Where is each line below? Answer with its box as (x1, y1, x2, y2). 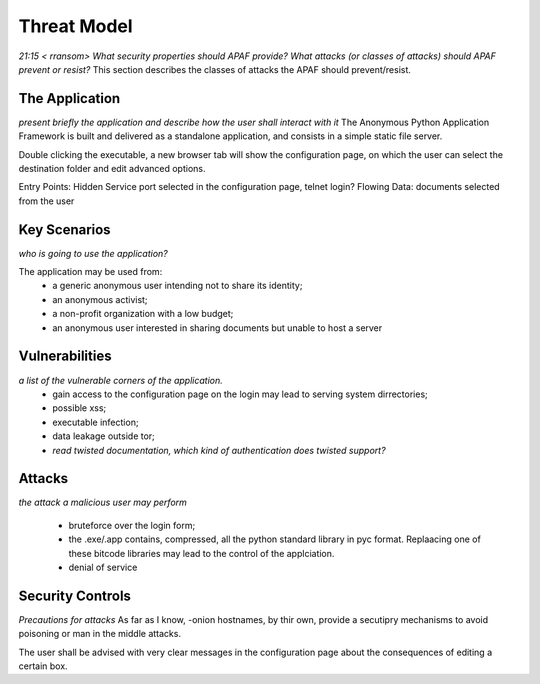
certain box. (18, 660, 69, 672)
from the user (18, 195, 75, 207)
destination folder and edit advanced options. (18, 163, 206, 175)
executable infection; (52, 416, 139, 428)
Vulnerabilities (18, 348, 112, 365)
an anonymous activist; (52, 293, 149, 305)
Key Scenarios (18, 221, 111, 238)
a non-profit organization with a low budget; (52, 308, 234, 320)
